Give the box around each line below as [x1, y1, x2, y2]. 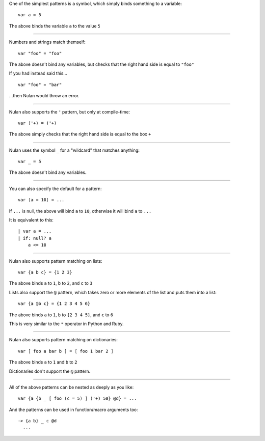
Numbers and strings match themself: [9, 39, 86, 45]
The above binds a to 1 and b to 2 [9, 359, 78, 365]
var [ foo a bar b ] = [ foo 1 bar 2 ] [18, 348, 114, 354]
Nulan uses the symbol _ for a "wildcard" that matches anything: [9, 147, 140, 153]
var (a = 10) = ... [18, 197, 65, 203]
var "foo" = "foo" [18, 51, 62, 56]
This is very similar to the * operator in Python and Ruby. [9, 321, 124, 327]
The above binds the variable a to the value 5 [9, 23, 101, 29]
